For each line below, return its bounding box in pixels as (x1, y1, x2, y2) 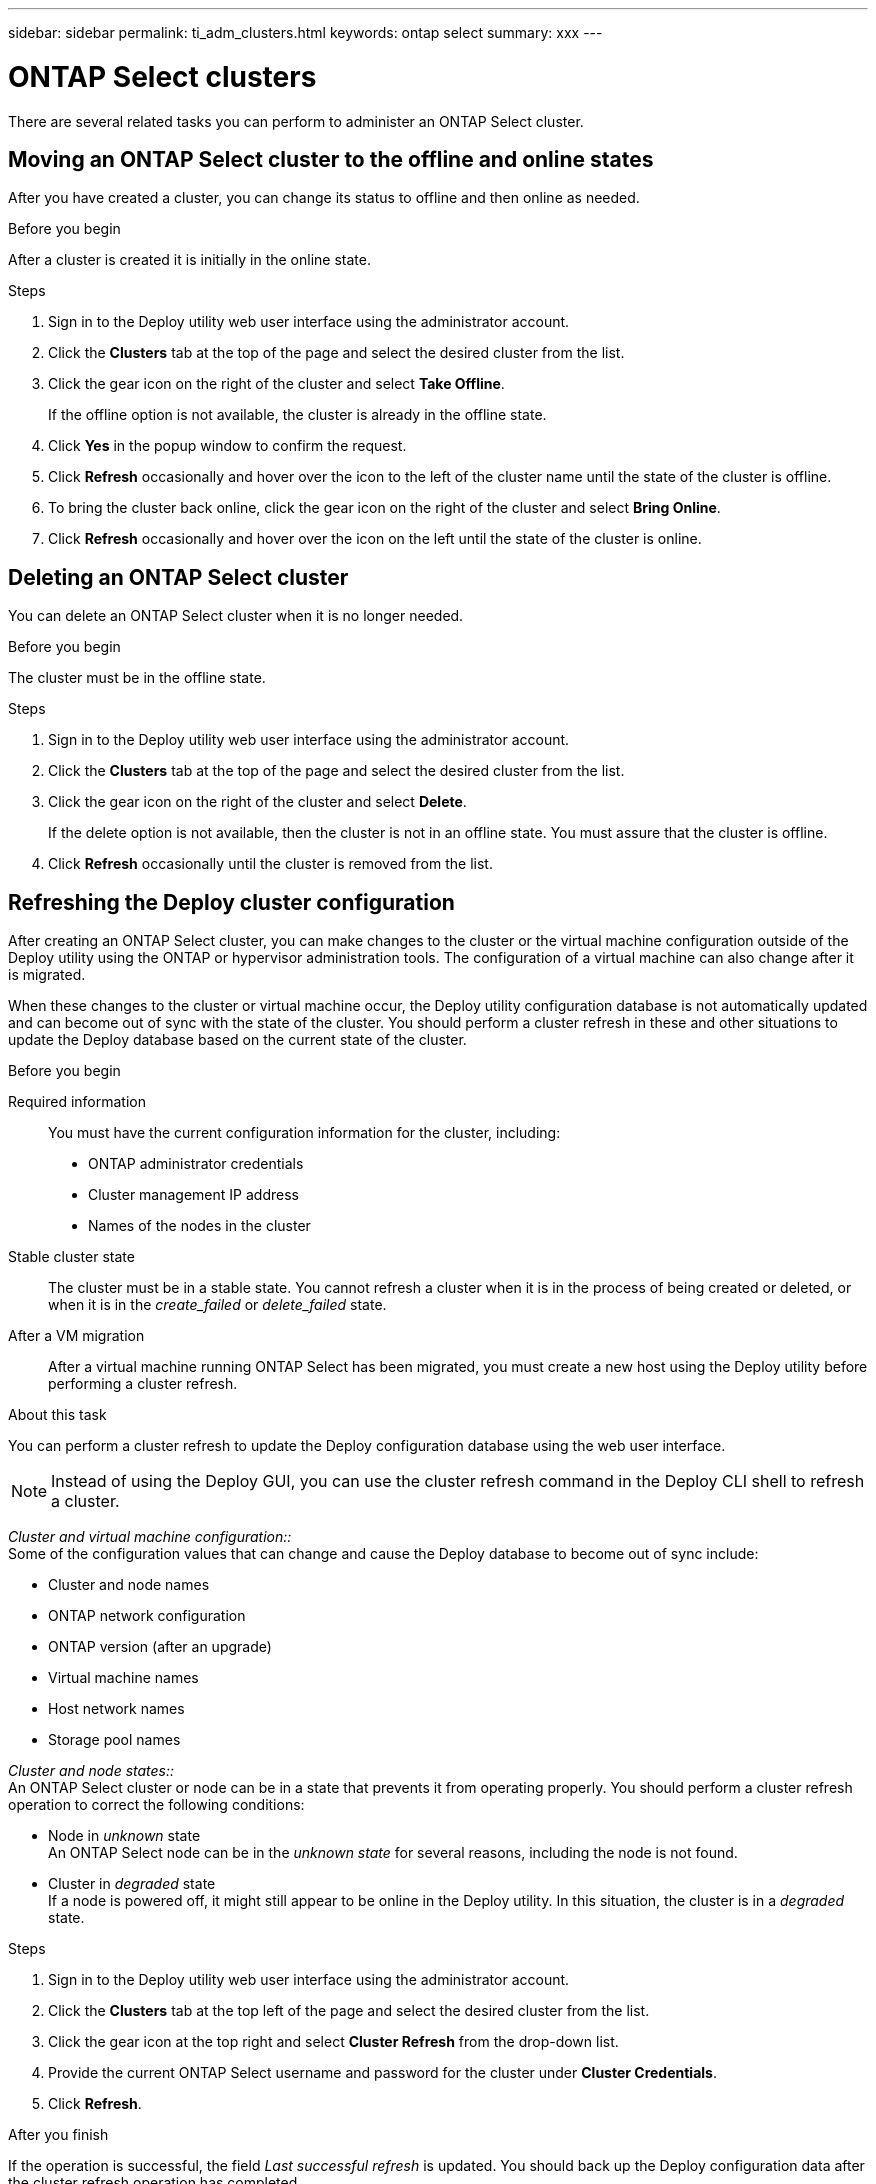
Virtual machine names (48, 1669, 199, 1687)
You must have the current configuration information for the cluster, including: (48, 1124, 561, 1142)
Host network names (48, 1700, 185, 1718)
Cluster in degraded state (48, 1875, 216, 1893)
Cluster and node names (48, 1576, 210, 1594)
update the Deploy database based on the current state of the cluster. (8, 1031, 467, 1049)
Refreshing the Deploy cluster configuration (8, 889, 455, 915)
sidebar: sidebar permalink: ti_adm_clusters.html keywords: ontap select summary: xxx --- (8, 24, 603, 41)
